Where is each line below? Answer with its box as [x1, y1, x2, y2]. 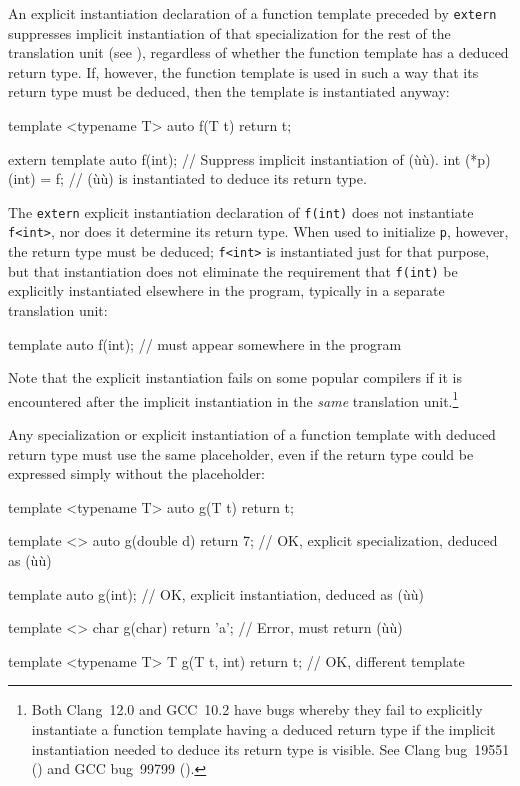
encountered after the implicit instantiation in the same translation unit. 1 [8, 387, 459, 411]
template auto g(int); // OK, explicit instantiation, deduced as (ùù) [8, 583, 424, 604]
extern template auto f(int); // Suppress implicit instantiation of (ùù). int [8, 148, 461, 169]
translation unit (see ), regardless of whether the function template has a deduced [8, 42, 509, 63]
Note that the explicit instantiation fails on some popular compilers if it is [8, 367, 462, 388]
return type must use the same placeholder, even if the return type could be [8, 443, 474, 464]
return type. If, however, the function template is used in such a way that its [8, 61, 479, 82]
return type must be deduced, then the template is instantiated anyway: [8, 81, 450, 102]
